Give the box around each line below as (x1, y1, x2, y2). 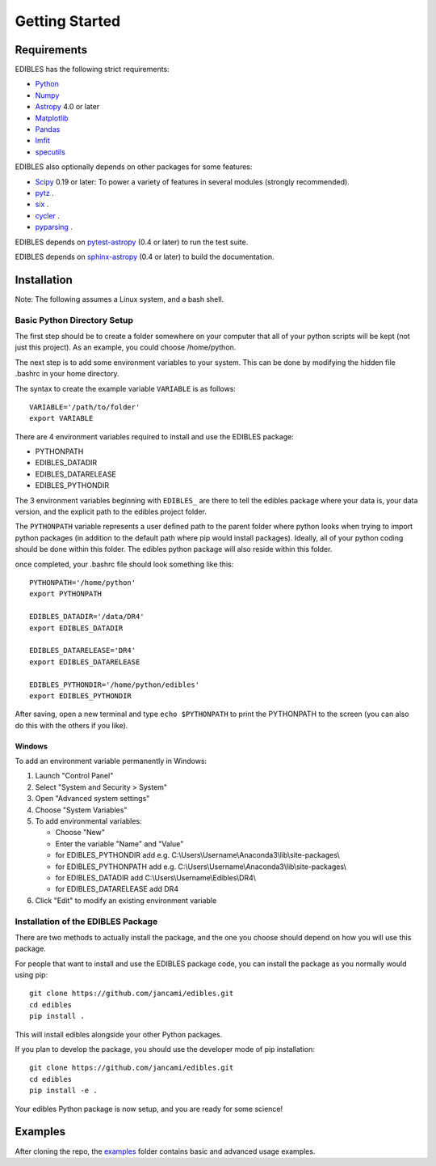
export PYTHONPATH (29, 589, 103, 599)
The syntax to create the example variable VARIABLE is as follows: (15, 384, 236, 393)
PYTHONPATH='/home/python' (29, 579, 136, 587)
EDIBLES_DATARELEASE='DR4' (29, 646, 136, 655)
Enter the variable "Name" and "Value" (55, 838, 184, 849)
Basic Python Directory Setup (15, 314, 133, 325)
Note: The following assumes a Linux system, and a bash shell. (15, 294, 224, 303)
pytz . (35, 188, 54, 197)
